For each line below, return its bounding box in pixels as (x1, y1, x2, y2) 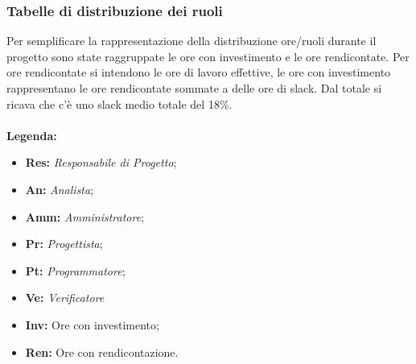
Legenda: (6, 126, 57, 143)
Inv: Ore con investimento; (25, 316, 159, 333)
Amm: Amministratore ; (25, 208, 145, 225)
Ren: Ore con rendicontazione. (25, 343, 179, 360)
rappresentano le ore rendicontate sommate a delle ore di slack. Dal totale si (6, 80, 382, 96)
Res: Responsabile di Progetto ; (25, 154, 177, 171)
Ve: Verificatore (25, 289, 105, 306)
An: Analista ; (25, 180, 94, 197)
